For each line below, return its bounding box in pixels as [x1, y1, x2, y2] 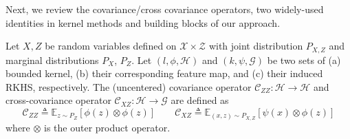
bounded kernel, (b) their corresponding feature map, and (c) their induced [6, 66, 323, 81]
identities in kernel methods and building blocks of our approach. [6, 15, 281, 30]
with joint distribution [208, 39, 303, 53]
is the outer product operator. [44, 120, 171, 134]
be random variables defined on [45, 39, 177, 53]
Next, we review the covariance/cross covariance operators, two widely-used [6, 2, 324, 16]
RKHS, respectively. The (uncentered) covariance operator [6, 79, 252, 94]
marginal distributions [6, 52, 99, 67]
